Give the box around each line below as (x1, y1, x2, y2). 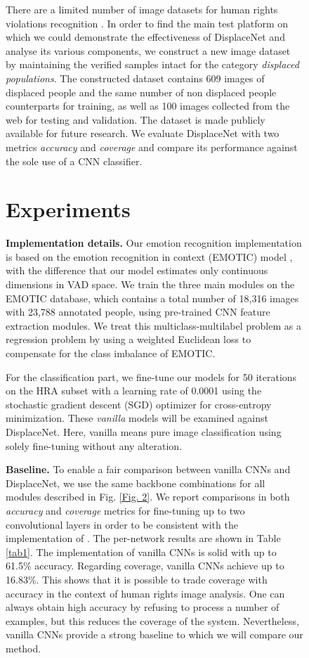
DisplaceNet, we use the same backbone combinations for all (6, 475, 265, 490)
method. (6, 640, 41, 655)
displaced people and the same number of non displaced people (6, 84, 277, 99)
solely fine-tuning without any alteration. (6, 438, 182, 453)
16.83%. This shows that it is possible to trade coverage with (6, 572, 268, 586)
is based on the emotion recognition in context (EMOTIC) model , (6, 249, 293, 264)
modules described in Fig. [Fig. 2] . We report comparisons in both (6, 489, 290, 504)
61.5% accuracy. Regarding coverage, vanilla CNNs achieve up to (6, 558, 284, 573)
